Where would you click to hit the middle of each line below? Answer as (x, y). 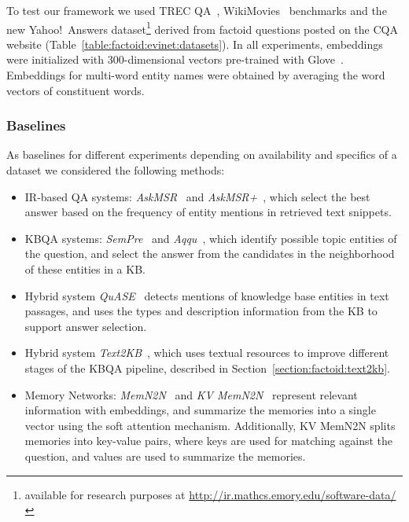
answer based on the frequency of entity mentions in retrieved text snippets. (208, 212)
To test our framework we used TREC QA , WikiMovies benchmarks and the (197, 10)
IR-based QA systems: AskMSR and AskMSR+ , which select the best (197, 196)
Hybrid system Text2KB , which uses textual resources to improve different (207, 353)
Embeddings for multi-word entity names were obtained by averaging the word (196, 75)
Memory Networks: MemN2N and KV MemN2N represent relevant (191, 394)
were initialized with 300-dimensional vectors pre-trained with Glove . (175, 59)
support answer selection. (86, 326)
